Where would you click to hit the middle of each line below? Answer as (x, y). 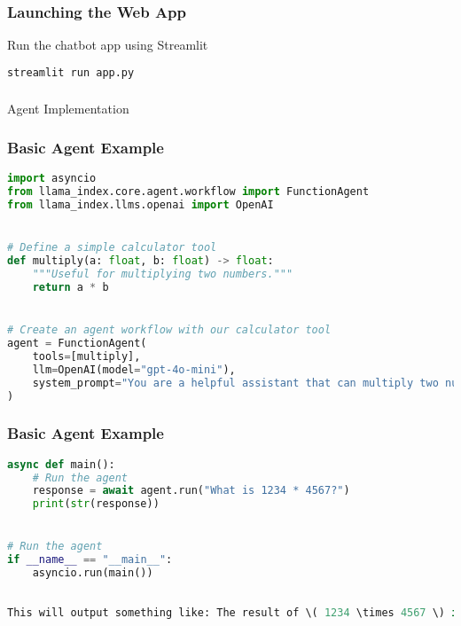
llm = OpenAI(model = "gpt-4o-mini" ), (134, 369)
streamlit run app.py (71, 72)
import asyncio (52, 179)
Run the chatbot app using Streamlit (108, 45)
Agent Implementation (68, 108)
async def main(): (61, 464)
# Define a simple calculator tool (112, 248)
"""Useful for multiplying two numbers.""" (163, 274)
